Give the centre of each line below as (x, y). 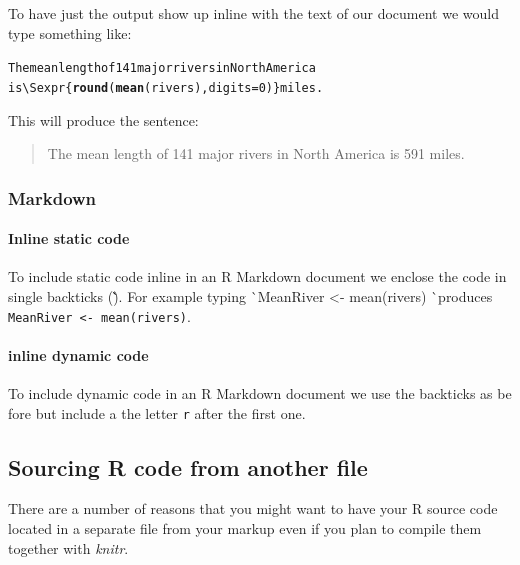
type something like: (70, 32)
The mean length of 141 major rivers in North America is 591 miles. (256, 153)
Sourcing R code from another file (188, 466)
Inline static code (69, 238)
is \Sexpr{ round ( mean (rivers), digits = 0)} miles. (166, 87)
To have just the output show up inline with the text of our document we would (253, 13)
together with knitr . (68, 547)
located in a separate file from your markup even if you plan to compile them (245, 528)
